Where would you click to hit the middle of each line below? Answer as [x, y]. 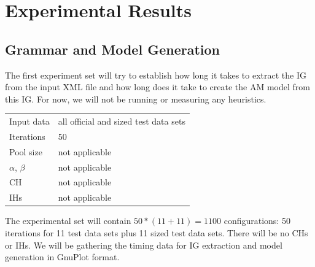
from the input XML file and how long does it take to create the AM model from [157, 87]
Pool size [26, 151]
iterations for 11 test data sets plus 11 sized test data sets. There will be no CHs [157, 233]
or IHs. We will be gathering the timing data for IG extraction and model [144, 245]
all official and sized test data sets [122, 121]
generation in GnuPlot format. [62, 257]
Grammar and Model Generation [112, 49]
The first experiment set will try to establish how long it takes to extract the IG [156, 75]
